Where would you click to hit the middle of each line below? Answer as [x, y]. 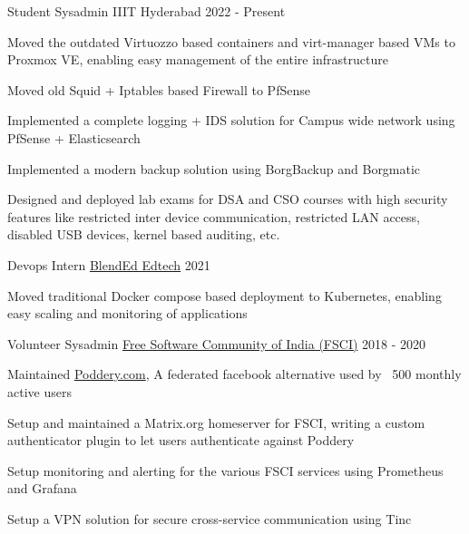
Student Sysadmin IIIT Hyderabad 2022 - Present [147, 11]
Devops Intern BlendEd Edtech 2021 [109, 264]
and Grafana [42, 488]
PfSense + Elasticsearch [74, 137]
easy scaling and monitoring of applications [127, 313]
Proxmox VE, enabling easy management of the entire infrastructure [198, 59]
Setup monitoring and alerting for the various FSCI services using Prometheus [225, 470]
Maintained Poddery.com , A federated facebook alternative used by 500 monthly [234, 374]
